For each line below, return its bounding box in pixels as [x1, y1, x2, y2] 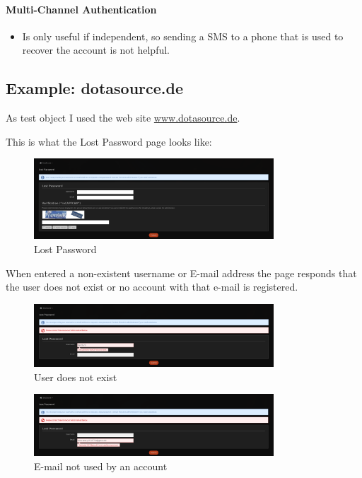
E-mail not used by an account [34, 458, 168, 473]
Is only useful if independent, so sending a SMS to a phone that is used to [22, 28, 344, 43]
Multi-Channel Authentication [6, 1, 157, 16]
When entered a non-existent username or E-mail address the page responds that [6, 265, 357, 280]
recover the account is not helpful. [22, 42, 170, 57]
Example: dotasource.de [6, 77, 183, 99]
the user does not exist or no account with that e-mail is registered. [6, 279, 298, 294]
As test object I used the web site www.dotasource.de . [6, 110, 240, 125]
